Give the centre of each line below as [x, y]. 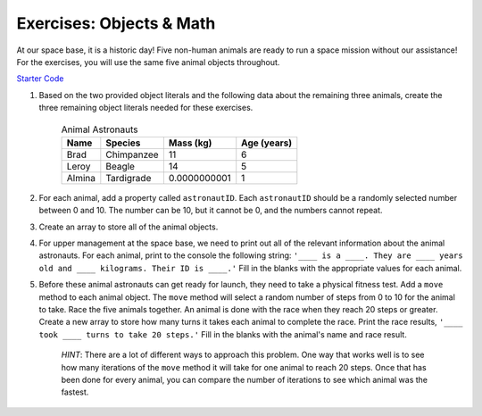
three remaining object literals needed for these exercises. [146, 108]
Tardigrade [129, 178]
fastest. [75, 392]
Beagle [120, 166]
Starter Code [40, 79]
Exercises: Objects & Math [116, 23]
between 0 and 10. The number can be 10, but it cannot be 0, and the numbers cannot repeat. [211, 211]
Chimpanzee [133, 154]
